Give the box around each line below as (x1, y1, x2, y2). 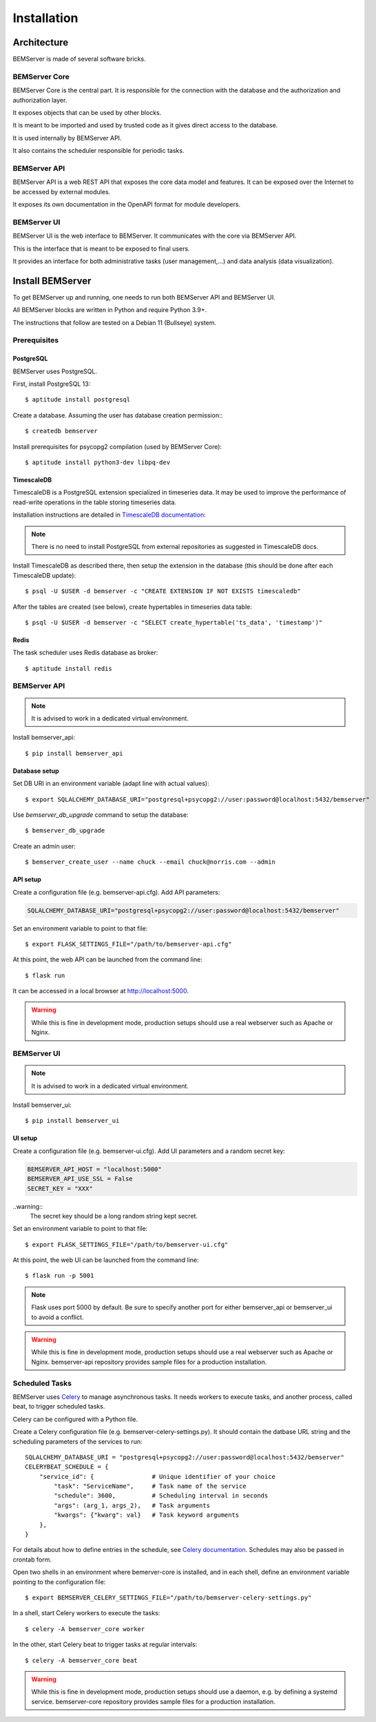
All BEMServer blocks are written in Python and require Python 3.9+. (12, 306, 207, 314)
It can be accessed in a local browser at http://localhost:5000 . (12, 987, 189, 995)
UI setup (12, 1134, 38, 1143)
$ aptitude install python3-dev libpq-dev (25, 458, 171, 466)
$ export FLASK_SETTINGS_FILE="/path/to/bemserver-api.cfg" (25, 940, 232, 948)
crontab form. (12, 1555, 52, 1564)
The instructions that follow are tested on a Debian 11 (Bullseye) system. (12, 318, 217, 326)
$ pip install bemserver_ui (25, 1117, 120, 1125)
